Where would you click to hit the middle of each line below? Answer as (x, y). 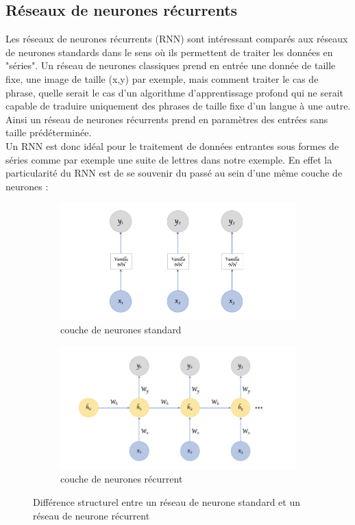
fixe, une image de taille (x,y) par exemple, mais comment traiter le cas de (162, 78)
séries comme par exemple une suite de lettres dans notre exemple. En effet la (169, 159)
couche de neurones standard (121, 330)
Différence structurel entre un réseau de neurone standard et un (167, 501)
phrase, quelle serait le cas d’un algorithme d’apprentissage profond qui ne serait (175, 92)
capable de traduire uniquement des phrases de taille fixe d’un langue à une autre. (178, 106)
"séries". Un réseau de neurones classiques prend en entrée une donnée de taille (171, 65)
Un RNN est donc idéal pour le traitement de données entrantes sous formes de (172, 145)
